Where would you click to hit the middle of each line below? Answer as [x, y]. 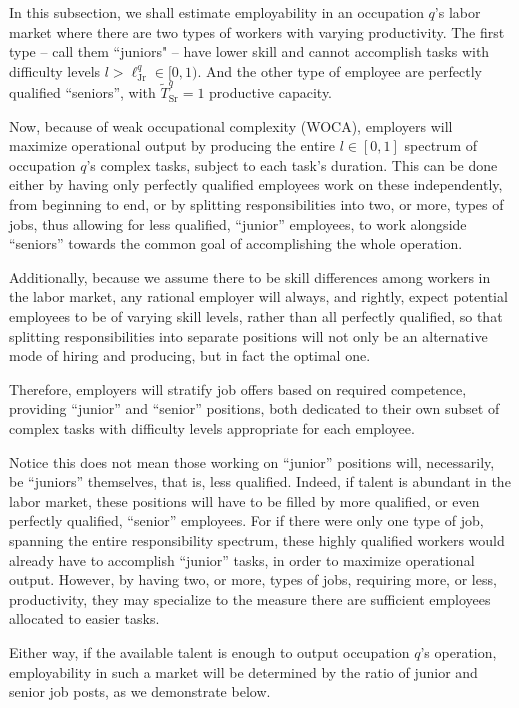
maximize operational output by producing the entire [172, 145]
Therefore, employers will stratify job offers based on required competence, [238, 388]
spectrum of [441, 145]
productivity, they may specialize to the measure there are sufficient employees [250, 598]
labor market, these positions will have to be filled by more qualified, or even [244, 500]
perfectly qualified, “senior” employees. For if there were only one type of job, [246, 520]
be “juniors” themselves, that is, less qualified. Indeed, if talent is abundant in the [260, 481]
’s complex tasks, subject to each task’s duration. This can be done [292, 164]
